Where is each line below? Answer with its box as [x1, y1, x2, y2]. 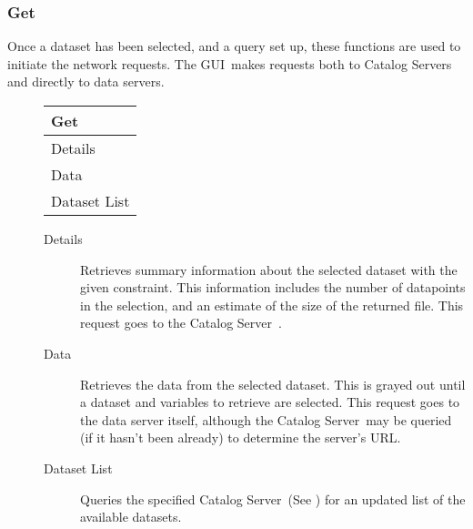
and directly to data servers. [7, 72, 165, 91]
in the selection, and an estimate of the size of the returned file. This [80, 295, 464, 314]
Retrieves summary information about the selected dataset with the [80, 259, 458, 279]
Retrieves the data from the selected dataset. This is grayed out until [80, 374, 466, 393]
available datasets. [80, 507, 182, 526]
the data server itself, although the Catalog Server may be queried [80, 410, 452, 429]
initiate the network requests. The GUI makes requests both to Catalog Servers [7, 54, 452, 73]
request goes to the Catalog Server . [80, 313, 282, 332]
